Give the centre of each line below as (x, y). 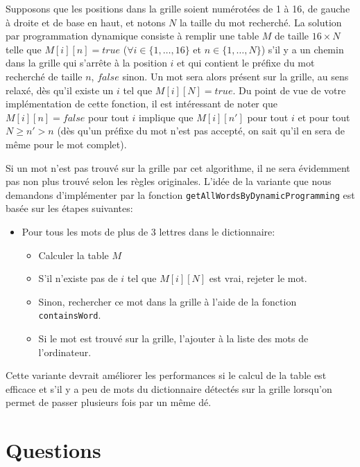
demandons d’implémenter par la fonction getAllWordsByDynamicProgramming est (180, 194)
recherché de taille (44, 76)
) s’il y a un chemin (302, 49)
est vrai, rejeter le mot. (258, 278)
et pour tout (324, 117)
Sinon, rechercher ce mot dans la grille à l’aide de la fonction (168, 301)
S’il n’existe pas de (78, 278)
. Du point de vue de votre (289, 90)
